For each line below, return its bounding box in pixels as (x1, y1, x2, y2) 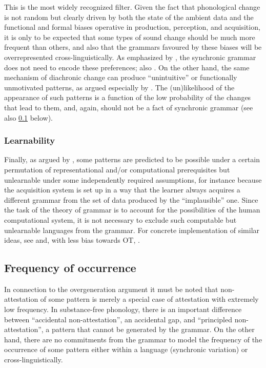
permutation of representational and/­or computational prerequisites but (4, 164, 230, 175)
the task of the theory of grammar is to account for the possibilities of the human (4, 204, 260, 215)
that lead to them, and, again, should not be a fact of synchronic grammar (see (4, 102, 253, 112)
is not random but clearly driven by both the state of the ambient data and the (4, 11, 254, 22)
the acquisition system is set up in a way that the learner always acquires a (4, 184, 240, 195)
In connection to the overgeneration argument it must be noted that (4, 283, 218, 294)
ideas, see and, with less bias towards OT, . (4, 235, 140, 245)
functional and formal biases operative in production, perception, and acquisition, (4, 22, 260, 32)
